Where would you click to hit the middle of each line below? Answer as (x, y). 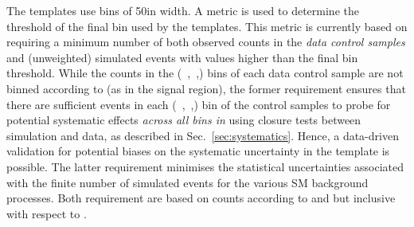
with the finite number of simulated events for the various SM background (187, 182)
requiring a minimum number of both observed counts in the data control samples (206, 42)
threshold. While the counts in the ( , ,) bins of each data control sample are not (205, 73)
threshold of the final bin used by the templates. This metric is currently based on (207, 26)
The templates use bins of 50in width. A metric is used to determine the (183, 10)
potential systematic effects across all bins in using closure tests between (184, 120)
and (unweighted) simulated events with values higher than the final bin (182, 57)
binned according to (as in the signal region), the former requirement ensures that (206, 88)
